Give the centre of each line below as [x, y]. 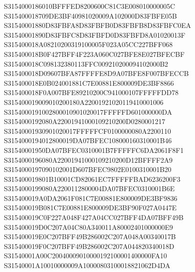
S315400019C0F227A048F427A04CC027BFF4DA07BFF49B [94, 217]
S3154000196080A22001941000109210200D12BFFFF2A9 [88, 160]
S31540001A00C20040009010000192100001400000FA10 [86, 256]
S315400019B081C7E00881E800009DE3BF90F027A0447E [90, 208]
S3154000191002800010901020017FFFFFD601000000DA [88, 111]
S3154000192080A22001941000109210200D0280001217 [85, 121]
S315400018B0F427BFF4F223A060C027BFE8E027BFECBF [94, 54]
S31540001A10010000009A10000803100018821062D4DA [87, 265]
